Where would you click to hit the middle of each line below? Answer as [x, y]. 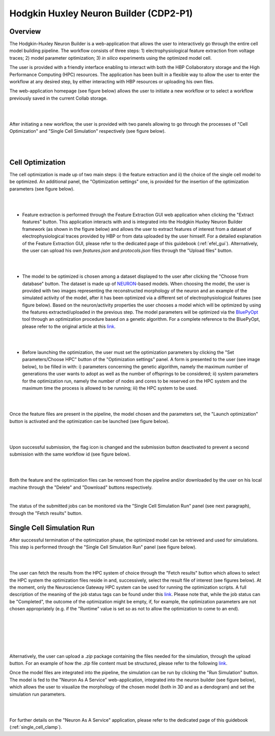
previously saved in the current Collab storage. [59, 98]
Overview [25, 31]
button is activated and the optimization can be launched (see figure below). [89, 421]
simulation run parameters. [38, 694]
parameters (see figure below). [42, 188]
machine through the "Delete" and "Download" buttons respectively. [81, 487]
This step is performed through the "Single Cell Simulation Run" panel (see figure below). [103, 547]
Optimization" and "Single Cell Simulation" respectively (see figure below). [88, 131]
